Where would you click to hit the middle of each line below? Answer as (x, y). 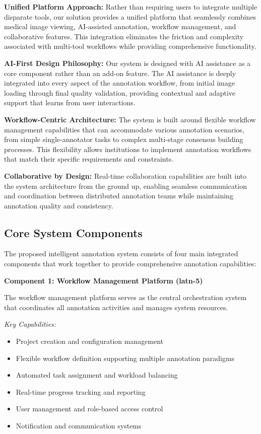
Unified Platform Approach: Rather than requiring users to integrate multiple (131, 7)
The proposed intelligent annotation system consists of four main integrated (121, 254)
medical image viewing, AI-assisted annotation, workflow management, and (120, 26)
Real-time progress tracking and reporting (81, 391)
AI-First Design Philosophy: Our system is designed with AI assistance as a (127, 63)
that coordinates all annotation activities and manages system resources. (116, 307)
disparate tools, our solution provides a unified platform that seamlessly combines (130, 16)
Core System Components (73, 232)
